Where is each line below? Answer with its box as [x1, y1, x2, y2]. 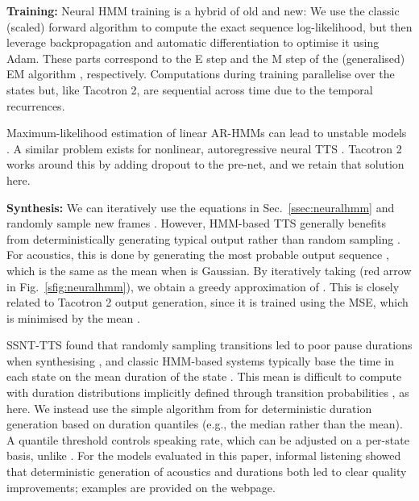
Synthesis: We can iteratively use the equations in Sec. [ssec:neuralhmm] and [6, 198, 395, 215]
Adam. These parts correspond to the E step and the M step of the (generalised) [6, 49, 405, 66]
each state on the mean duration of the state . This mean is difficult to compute [6, 368, 402, 385]
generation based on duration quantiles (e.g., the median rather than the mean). [6, 415, 403, 432]
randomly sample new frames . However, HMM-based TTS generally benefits [6, 215, 386, 232]
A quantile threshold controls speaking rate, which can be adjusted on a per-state [6, 431, 409, 448]
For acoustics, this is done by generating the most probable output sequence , [6, 246, 389, 263]
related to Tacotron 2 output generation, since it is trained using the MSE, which [6, 294, 409, 311]
